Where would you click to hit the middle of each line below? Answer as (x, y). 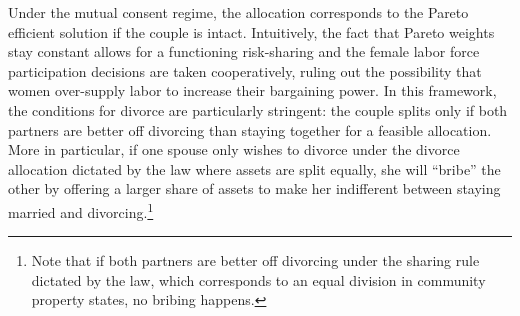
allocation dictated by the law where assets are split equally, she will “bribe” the (254, 168)
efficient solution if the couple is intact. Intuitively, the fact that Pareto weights (251, 31)
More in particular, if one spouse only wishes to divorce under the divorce (234, 149)
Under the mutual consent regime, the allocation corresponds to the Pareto (238, 12)
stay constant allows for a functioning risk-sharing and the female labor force (244, 51)
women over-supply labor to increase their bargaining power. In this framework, (252, 90)
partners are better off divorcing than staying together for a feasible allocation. (250, 129)
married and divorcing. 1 (81, 210)
